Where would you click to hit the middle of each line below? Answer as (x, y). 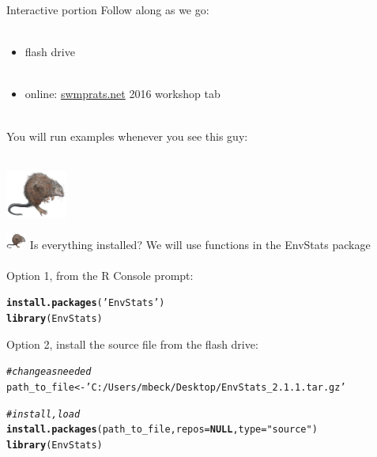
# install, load (43, 414)
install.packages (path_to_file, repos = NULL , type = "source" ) (162, 430)
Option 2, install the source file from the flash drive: (132, 344)
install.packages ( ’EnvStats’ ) (86, 303)
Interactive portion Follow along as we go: (108, 9)
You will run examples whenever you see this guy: (127, 136)
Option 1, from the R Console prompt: (100, 275)
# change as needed (49, 372)
